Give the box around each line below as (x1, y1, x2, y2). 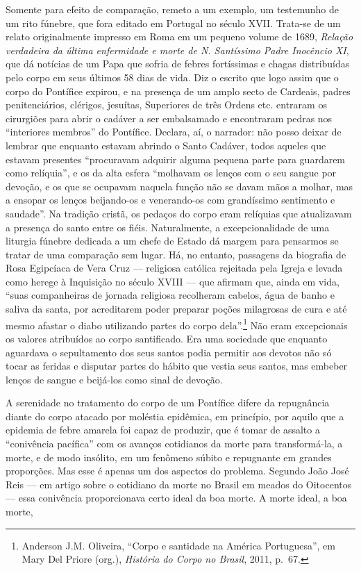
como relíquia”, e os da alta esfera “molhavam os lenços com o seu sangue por (6, 165, 337, 180)
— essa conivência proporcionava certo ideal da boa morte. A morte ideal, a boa (6, 490, 347, 505)
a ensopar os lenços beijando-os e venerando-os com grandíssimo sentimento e (6, 192, 335, 207)
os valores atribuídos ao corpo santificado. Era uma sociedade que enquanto (6, 331, 328, 345)
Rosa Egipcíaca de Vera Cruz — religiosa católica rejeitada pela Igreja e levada (6, 260, 343, 275)
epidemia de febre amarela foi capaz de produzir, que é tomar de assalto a (6, 422, 320, 437)
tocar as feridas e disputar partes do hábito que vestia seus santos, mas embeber (6, 358, 348, 373)
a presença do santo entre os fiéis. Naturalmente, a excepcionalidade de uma (6, 220, 330, 234)
